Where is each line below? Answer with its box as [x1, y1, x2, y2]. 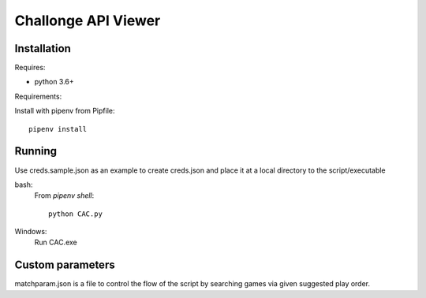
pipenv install [28, 125, 88, 133]
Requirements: [14, 91, 62, 101]
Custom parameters [14, 259, 115, 272]
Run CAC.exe [34, 237, 78, 248]
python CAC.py [48, 209, 103, 218]
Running [14, 144, 58, 158]
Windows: [14, 227, 47, 237]
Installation [14, 42, 71, 55]
